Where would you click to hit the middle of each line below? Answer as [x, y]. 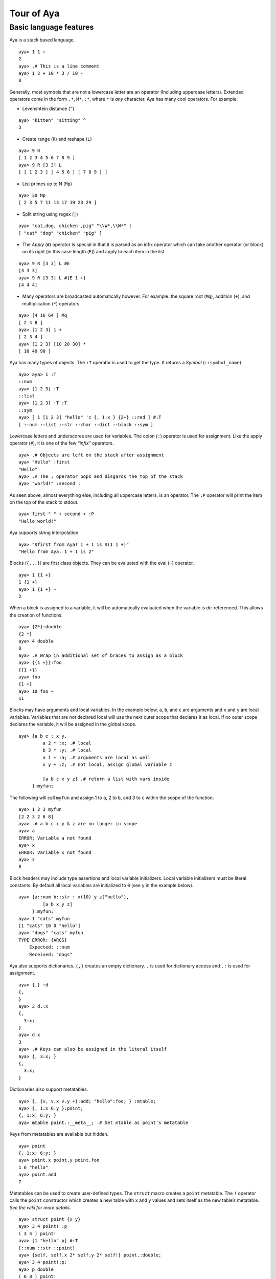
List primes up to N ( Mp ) [47, 184]
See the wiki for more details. [40, 1207]
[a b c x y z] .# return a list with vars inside [106, 779]
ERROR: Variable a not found [55, 838]
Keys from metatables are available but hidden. [59, 1134]
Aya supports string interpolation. [44, 533]
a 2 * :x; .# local [67, 743]
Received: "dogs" [51, 954]
